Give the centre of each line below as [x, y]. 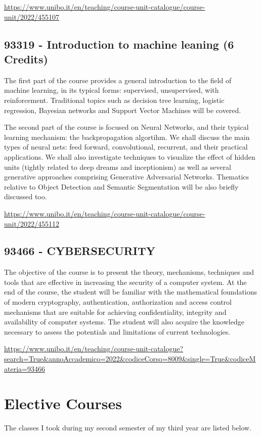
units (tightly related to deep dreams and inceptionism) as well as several [118, 167]
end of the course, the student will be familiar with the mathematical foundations [131, 292]
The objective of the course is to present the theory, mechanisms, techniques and [129, 272]
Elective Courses [63, 403]
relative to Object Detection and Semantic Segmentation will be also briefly [121, 186]
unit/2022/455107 [32, 16]
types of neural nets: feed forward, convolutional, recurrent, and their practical [126, 147]
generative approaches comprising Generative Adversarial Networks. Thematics [127, 177]
